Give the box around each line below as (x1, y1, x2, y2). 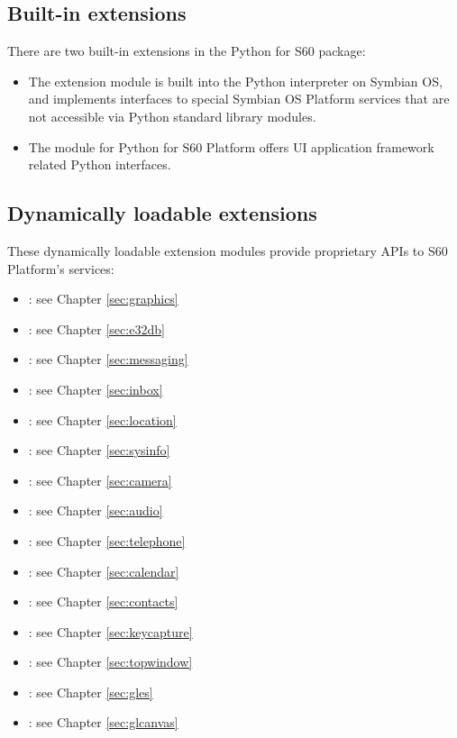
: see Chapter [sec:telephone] (28, 531, 186, 550)
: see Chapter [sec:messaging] (28, 350, 188, 369)
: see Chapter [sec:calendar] (28, 561, 179, 580)
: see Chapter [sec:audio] (28, 501, 163, 520)
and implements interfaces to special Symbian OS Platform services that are (28, 89, 450, 108)
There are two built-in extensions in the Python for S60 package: (7, 41, 366, 60)
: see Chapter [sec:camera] (28, 470, 172, 489)
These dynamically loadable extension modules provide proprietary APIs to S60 (7, 241, 448, 260)
